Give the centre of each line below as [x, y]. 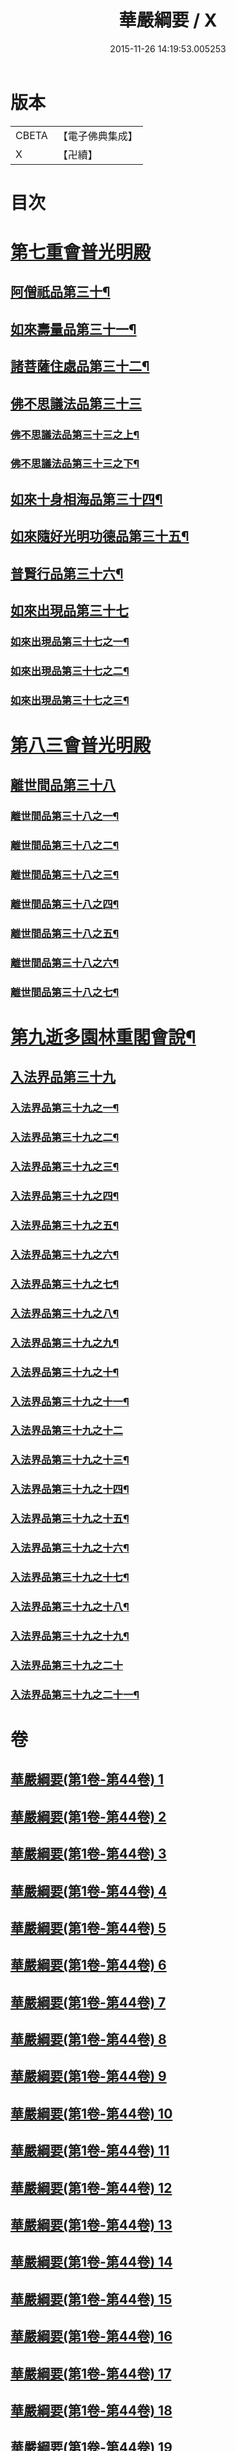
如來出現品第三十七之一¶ [70, 641]
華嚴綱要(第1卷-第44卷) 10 [91, 2113]
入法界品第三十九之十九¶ [70, 1636]
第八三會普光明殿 [81, 745]
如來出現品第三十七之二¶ [70, 671]
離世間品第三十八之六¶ [65, 963]
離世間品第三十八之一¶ [65, 816]
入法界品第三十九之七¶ [65, 1284]
